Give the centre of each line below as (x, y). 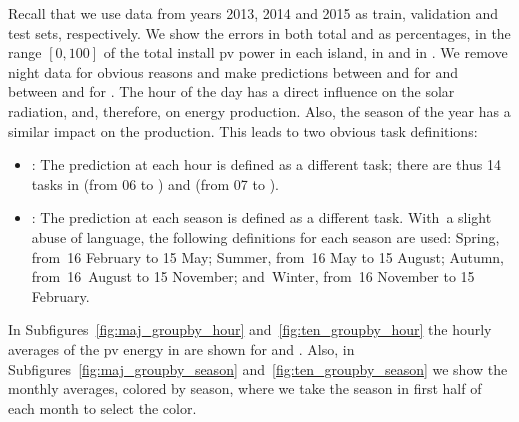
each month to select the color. (102, 407)
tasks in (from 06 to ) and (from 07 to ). (155, 183)
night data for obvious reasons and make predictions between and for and (233, 71)
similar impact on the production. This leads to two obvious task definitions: (243, 130)
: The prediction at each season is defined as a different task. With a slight (261, 217)
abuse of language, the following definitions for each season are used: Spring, (265, 236)
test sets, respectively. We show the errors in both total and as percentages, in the (259, 32)
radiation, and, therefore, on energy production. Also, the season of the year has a (259, 110)
